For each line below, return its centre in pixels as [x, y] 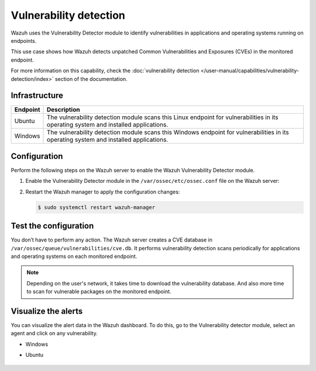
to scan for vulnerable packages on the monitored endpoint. [99, 292]
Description [63, 110]
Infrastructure [37, 96]
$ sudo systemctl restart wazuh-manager [96, 207]
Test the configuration [52, 226]
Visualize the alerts [47, 311]
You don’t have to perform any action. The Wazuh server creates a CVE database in [112, 240]
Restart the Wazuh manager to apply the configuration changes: [103, 192]
